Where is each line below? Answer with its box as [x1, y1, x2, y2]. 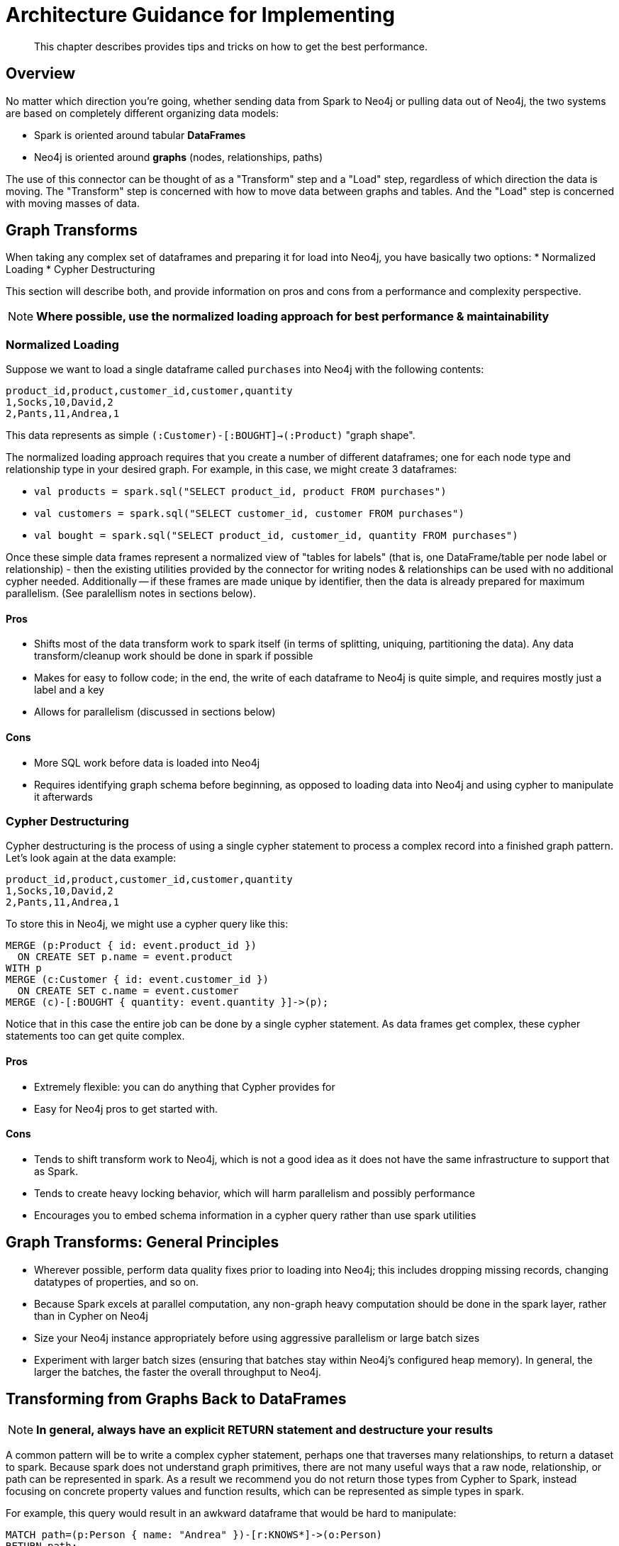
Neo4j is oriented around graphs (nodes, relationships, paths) [34, 150, 323, 163]
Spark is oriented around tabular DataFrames [34, 128, 246, 141]
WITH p [6, 962, 42, 974]
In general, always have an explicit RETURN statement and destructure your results [36, 1422, 493, 1437]
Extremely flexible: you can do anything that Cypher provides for [34, 1080, 335, 1093]
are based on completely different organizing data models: [6, 106, 279, 119]
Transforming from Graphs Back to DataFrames [6, 1390, 347, 1408]
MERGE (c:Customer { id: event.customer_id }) [6, 974, 269, 986]
